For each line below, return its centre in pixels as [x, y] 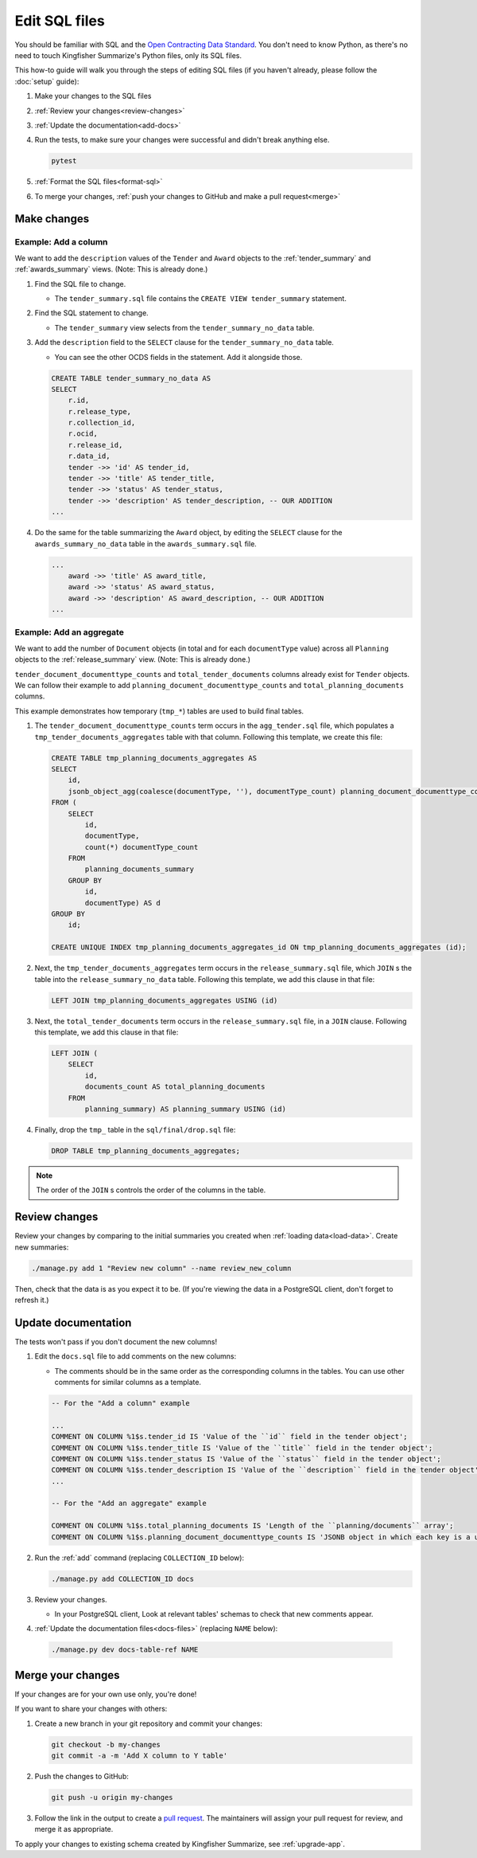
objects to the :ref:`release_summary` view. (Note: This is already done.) [132, 659]
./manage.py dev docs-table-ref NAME [125, 1650]
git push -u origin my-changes [112, 1797]
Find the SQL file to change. [80, 284]
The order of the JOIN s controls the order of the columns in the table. [151, 1190]
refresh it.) [32, 1300]
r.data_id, [89, 456]
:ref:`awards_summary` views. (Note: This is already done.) [111, 269]
